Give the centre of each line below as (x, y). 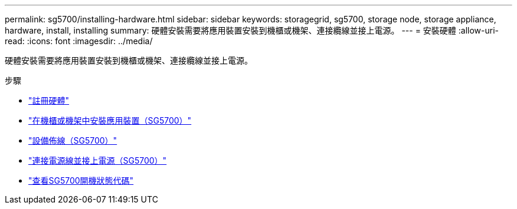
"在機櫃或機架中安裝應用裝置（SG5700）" (110, 120)
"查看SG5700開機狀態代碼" (81, 180)
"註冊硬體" (49, 100)
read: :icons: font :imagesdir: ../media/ (79, 41)
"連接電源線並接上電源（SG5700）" (98, 160)
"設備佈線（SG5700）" (73, 140)
